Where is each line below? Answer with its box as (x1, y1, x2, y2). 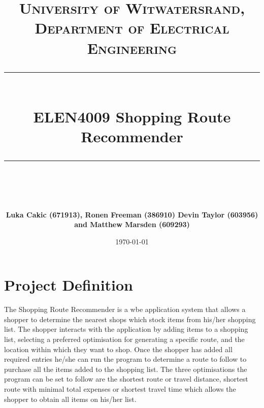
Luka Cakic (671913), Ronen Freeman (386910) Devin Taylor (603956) (6, 209, 258, 219)
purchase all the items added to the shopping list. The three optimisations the (4, 363, 247, 374)
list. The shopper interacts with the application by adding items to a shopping (4, 324, 248, 334)
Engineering (87, 37, 177, 58)
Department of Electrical (35, 17, 229, 38)
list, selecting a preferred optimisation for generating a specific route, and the (4, 334, 245, 344)
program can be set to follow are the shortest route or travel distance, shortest (4, 373, 248, 384)
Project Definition (4, 274, 134, 295)
